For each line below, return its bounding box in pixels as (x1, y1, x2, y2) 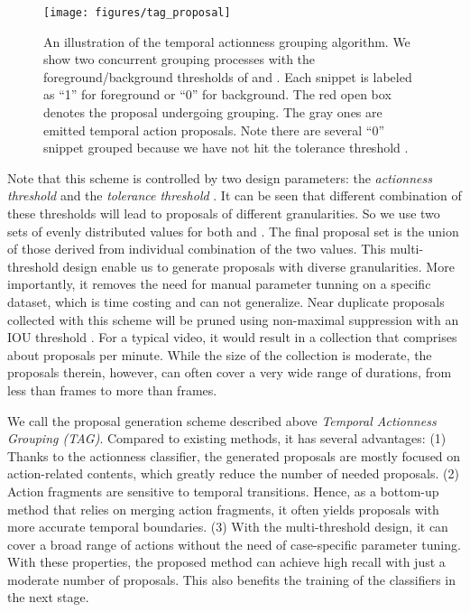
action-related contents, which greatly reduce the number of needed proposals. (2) (7, 464, 459, 483)
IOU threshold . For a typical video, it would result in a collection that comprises (7, 328, 457, 347)
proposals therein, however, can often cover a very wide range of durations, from (7, 363, 452, 382)
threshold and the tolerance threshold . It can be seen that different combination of (7, 186, 462, 205)
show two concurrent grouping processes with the (43, 50, 316, 69)
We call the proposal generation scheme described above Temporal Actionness (7, 411, 437, 430)
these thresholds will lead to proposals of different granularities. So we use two (7, 204, 440, 222)
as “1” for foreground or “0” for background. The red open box (43, 85, 392, 104)
